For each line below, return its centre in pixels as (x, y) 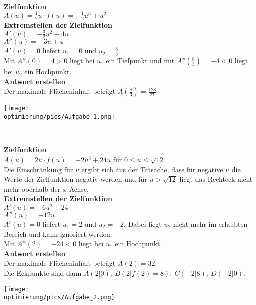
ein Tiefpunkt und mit (140, 61)
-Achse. (78, 189)
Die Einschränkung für (39, 169)
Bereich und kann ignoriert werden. (58, 234)
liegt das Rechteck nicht (216, 179)
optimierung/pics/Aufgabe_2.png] (59, 298)
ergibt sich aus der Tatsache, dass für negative (152, 169)
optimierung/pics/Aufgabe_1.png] (59, 117)
